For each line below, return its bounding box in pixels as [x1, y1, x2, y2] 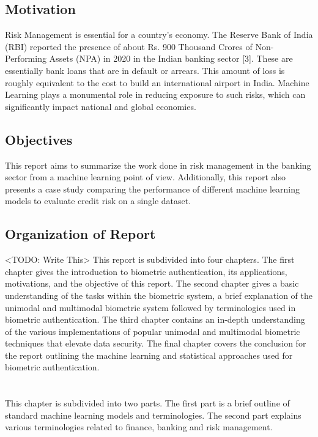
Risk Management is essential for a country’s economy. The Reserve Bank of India [5, 28, 313, 41]
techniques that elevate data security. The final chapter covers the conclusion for [5, 337, 306, 350]
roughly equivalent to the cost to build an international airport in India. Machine [5, 76, 309, 89]
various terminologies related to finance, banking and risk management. [5, 420, 273, 433]
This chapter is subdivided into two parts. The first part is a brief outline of [5, 397, 290, 409]
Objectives [5, 130, 73, 149]
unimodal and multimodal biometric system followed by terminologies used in [5, 301, 296, 314]
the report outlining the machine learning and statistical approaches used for [5, 348, 293, 361]
